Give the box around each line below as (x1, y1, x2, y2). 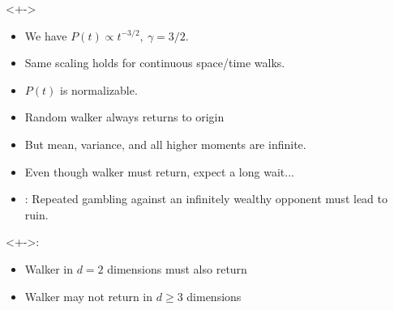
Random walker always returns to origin (24, 108, 225, 125)
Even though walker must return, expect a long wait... (24, 163, 294, 180)
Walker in (24, 260, 73, 277)
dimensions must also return (107, 260, 247, 277)
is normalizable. (59, 81, 138, 98)
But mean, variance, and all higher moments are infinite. (24, 135, 306, 152)
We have (24, 27, 67, 44)
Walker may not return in (24, 287, 153, 304)
